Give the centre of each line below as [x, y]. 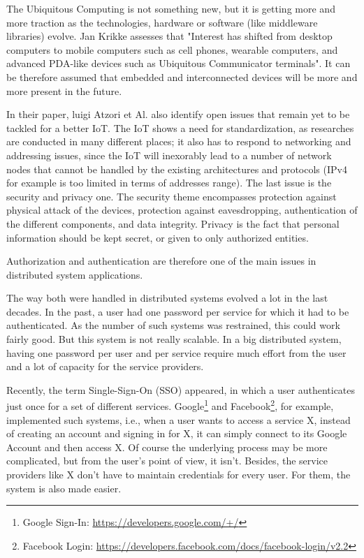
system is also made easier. [64, 488]
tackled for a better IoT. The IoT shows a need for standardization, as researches [180, 127]
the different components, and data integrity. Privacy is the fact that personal [173, 223]
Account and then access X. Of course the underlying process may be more [167, 447]
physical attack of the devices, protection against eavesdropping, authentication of [182, 210]
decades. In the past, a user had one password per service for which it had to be [178, 311]
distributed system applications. [75, 274]
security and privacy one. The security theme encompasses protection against [172, 196]
